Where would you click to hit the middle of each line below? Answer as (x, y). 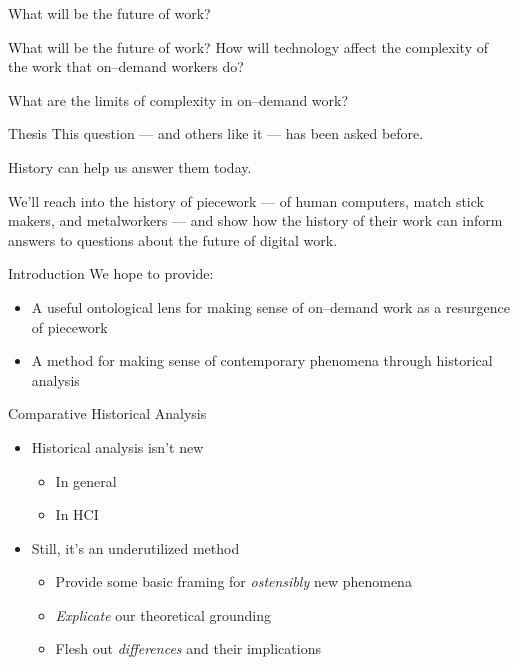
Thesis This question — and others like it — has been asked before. (216, 133)
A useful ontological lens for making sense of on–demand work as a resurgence (270, 306)
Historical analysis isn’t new (117, 446)
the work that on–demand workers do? (126, 66)
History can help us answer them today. (130, 166)
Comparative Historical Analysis (107, 413)
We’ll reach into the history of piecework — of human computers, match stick (246, 200)
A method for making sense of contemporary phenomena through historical (262, 360)
